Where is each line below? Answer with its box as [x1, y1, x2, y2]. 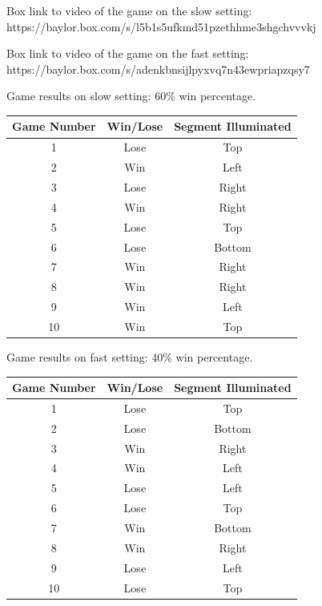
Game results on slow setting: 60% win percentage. [6, 87, 256, 104]
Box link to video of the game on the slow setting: [6, 2, 252, 18]
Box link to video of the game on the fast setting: [6, 45, 249, 62]
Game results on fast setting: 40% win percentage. [6, 349, 253, 365]
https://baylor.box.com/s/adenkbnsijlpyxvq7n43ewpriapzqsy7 [6, 60, 310, 77]
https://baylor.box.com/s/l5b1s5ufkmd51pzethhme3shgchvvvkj [6, 18, 316, 34]
